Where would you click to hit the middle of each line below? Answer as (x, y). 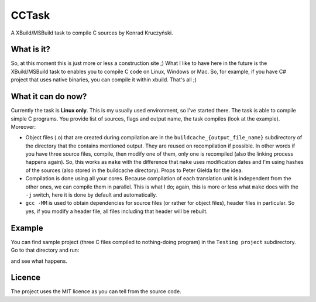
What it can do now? (49, 97)
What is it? (31, 49)
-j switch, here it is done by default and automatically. (91, 195)
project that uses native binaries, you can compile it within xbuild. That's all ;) (104, 80)
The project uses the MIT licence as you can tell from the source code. (96, 291)
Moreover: (23, 126)
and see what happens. (39, 261)
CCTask (30, 15)
